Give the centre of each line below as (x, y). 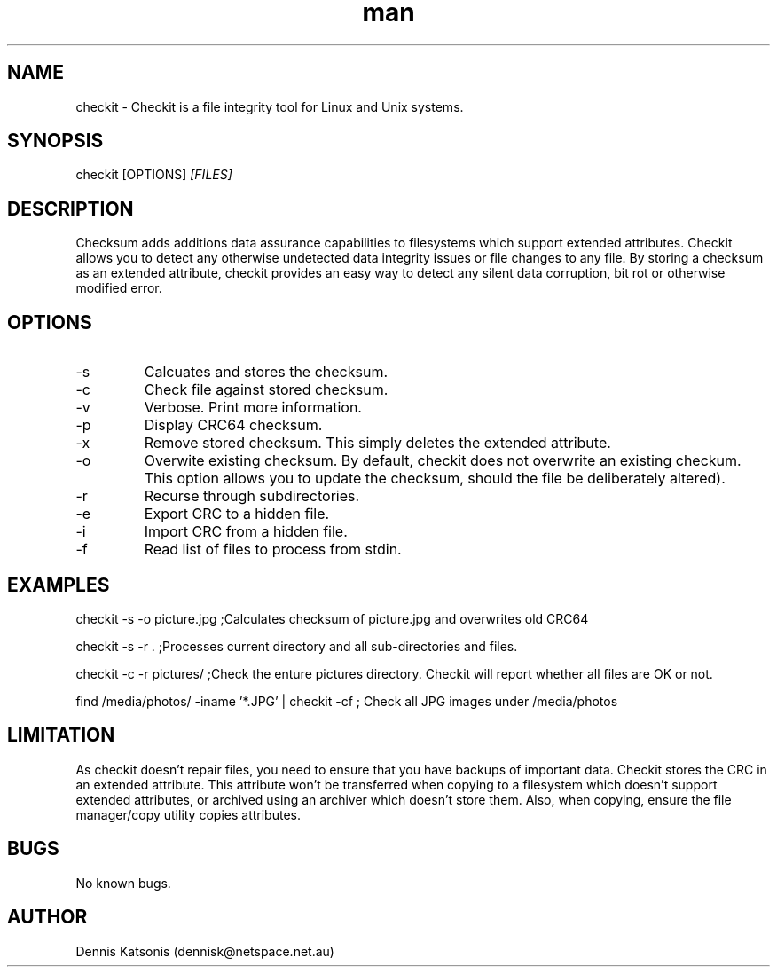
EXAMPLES (59, 585)
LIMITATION (61, 735)
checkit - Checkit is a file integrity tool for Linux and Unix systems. (270, 106)
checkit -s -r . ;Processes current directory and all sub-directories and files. (297, 646)
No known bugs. (123, 883)
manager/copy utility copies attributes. (188, 814)
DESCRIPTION (71, 208)
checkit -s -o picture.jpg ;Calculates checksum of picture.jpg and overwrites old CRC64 (332, 618)
